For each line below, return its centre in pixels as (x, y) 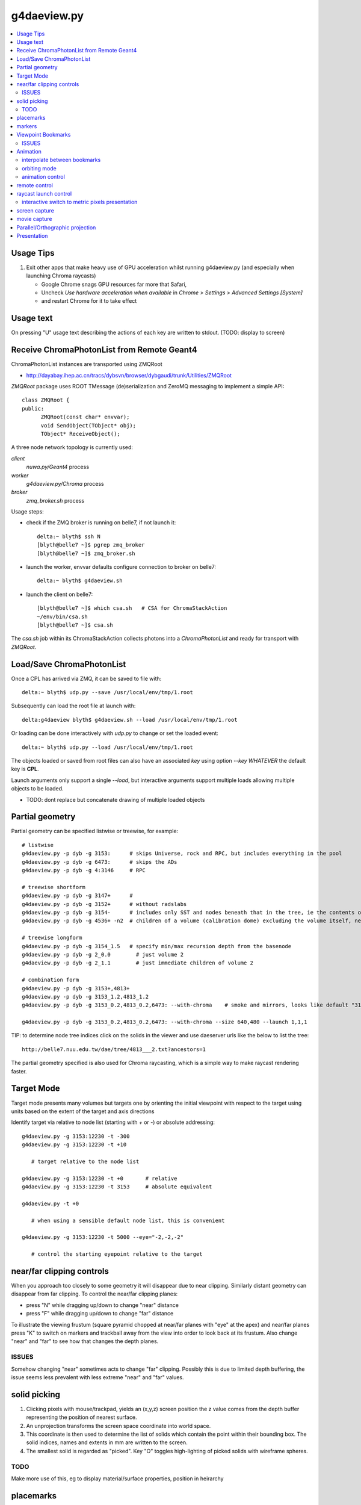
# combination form (51, 980)
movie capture (34, 219)
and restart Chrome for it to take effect (89, 301)
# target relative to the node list (85, 1161)
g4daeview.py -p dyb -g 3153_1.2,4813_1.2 (85, 997)
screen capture (35, 210)
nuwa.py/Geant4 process (58, 467)
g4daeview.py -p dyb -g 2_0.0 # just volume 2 (103, 954)
